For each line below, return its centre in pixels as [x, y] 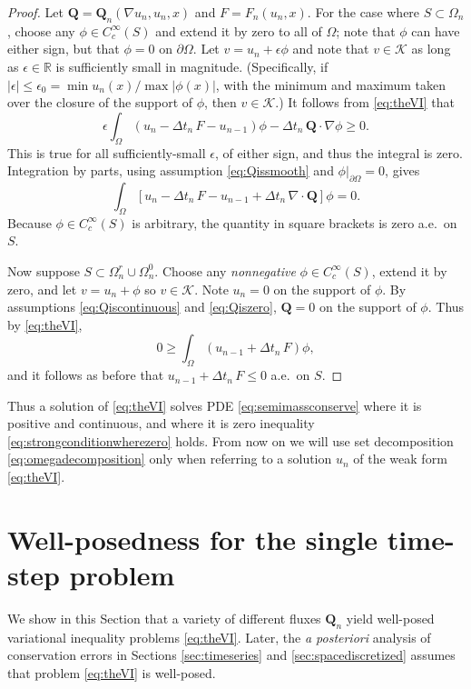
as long [431, 49]
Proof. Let [35, 12]
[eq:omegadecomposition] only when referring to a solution [170, 459]
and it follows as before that [86, 375]
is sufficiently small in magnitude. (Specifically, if [192, 66]
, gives [402, 170]
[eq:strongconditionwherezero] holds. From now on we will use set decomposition [231, 440]
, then [221, 102]
